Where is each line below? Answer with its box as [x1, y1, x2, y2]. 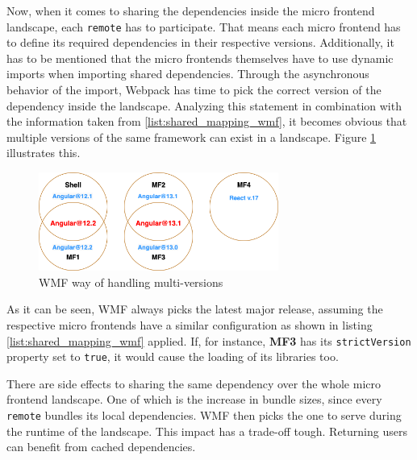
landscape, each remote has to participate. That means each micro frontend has [6, 18, 401, 35]
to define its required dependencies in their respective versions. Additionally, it [6, 34, 394, 51]
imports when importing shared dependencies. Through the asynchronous [6, 65, 369, 82]
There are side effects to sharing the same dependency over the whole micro [6, 375, 381, 392]
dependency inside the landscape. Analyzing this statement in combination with [6, 97, 402, 114]
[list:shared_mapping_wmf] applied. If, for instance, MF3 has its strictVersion [6, 332, 411, 349]
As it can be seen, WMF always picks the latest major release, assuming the [6, 300, 383, 317]
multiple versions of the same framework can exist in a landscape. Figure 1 [6, 128, 377, 145]
